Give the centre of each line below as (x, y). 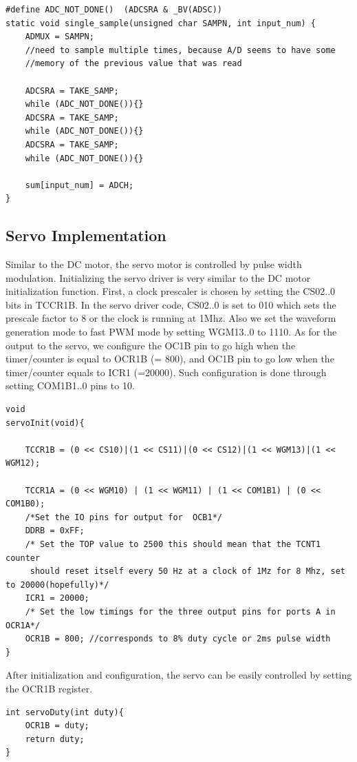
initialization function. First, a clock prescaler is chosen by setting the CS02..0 (171, 291)
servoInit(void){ (45, 423)
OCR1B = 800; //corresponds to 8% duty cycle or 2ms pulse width (178, 639)
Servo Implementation (86, 235)
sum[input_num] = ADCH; (79, 185)
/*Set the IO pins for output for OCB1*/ (123, 517)
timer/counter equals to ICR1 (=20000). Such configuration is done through (166, 372)
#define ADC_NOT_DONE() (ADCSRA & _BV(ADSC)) (114, 10)
